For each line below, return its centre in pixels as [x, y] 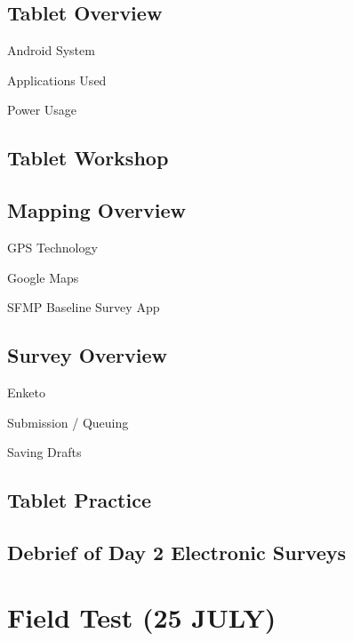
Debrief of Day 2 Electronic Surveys [177, 552]
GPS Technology [52, 247]
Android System [51, 50]
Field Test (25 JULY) [142, 617]
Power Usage [42, 110]
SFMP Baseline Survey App [84, 307]
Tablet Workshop [88, 158]
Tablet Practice [79, 500]
